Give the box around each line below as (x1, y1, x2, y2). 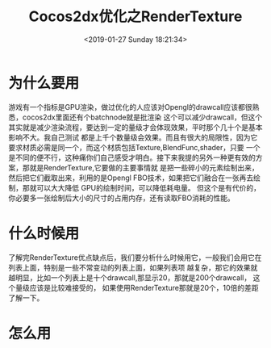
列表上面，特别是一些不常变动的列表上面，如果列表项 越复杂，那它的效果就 (8, 262, 258, 272)
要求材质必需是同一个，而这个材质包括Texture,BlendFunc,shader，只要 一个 (8, 142, 261, 152)
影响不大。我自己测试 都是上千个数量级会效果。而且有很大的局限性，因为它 (8, 132, 258, 142)
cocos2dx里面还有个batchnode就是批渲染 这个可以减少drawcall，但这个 (22, 112, 263, 122)
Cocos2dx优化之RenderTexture (28, 7, 243, 26)
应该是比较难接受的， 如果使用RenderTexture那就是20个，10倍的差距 (29, 283, 260, 292)
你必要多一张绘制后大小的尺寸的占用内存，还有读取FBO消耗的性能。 (8, 193, 236, 203)
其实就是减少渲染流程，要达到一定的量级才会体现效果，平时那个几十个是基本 (8, 122, 263, 132)
